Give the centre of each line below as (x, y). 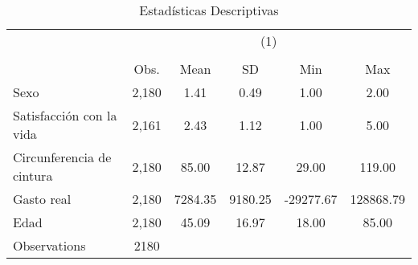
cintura (33, 175)
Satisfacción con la (65, 115)
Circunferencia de (62, 157)
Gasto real (42, 199)
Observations (49, 245)
